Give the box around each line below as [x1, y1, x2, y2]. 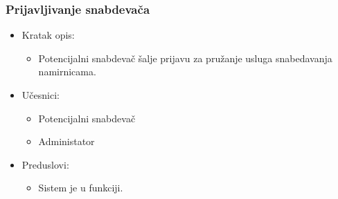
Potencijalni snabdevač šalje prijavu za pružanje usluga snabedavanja [38, 50, 332, 65]
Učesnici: [21, 88, 60, 102]
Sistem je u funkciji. [38, 180, 123, 195]
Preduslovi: [21, 157, 69, 171]
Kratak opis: [21, 28, 75, 42]
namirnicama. [38, 64, 96, 79]
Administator [38, 134, 95, 149]
